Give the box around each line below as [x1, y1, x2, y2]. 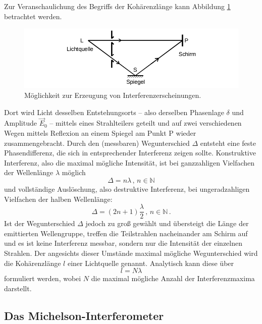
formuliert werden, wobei [4, 273, 81, 284]
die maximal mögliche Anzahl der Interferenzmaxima [91, 273, 255, 284]
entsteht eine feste [200, 137, 256, 148]
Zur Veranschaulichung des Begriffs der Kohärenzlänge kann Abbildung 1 [4, 1, 231, 11]
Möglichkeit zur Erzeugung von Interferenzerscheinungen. [24, 90, 201, 100]
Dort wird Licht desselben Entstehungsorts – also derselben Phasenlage [4, 106, 224, 117]
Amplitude [4, 118, 37, 128]
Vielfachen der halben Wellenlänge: [4, 193, 113, 204]
